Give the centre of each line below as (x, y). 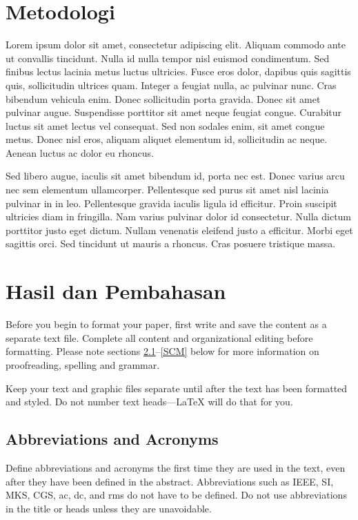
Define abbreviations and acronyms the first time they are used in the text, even (176, 467)
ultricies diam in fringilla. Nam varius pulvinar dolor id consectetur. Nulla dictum (179, 216)
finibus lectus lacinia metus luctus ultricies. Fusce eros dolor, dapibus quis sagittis (178, 71)
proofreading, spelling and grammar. (83, 364)
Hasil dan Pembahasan (116, 291)
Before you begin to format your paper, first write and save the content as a (166, 324)
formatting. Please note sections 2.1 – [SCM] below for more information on (162, 351)
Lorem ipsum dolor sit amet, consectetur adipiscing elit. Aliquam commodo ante (176, 45)
